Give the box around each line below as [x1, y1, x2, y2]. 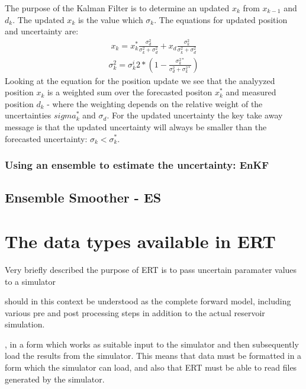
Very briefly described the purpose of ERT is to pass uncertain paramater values [5, 263, 297, 275]
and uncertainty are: [5, 25, 79, 37]
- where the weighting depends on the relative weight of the [47, 97, 263, 110]
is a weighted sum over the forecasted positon [47, 86, 212, 98]
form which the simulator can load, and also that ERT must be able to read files [5, 361, 297, 374]
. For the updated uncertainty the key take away [107, 109, 283, 121]
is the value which [78, 13, 143, 25]
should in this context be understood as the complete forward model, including [5, 295, 291, 307]
